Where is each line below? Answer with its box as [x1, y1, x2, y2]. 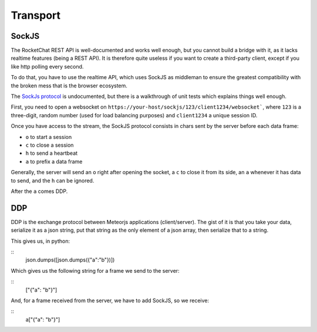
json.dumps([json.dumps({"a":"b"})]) [25, 256, 115, 263]
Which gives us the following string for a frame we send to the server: [11, 267, 180, 274]
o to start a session [25, 133, 72, 140]
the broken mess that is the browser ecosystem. [11, 82, 127, 89]
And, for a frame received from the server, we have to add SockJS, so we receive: [11, 297, 210, 304]
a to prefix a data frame [25, 158, 83, 165]
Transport [11, 9, 61, 22]
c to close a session [25, 141, 74, 148]
